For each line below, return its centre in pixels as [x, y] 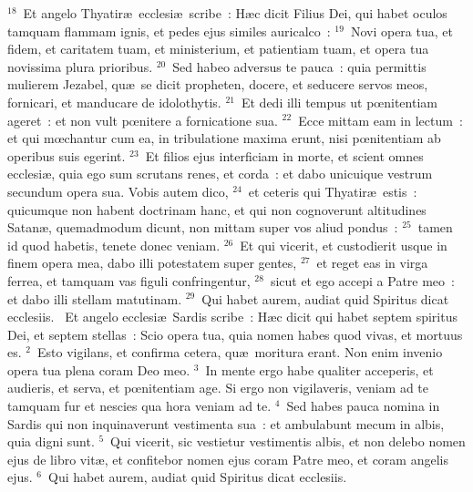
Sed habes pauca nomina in [363, 406]
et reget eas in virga [372, 263]
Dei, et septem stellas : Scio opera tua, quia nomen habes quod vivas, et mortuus [235, 334]
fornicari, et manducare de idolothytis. [114, 102]
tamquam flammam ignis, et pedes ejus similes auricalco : [169, 31]
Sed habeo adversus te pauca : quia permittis [299, 66]
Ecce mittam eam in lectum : [380, 120]
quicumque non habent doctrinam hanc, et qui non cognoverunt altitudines [217, 209]
